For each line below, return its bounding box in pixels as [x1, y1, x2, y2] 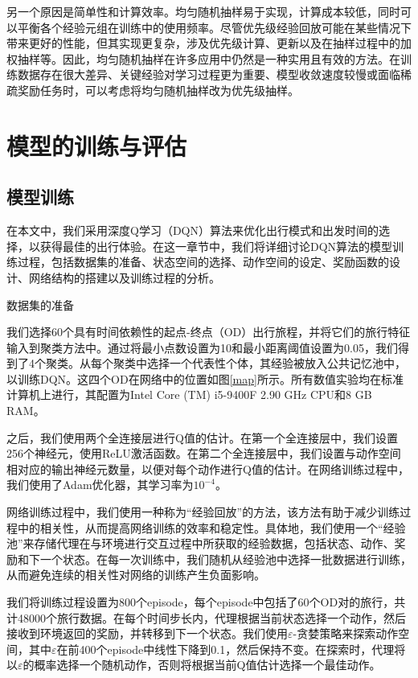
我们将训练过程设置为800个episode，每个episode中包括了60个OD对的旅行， [6, 594, 395, 610]
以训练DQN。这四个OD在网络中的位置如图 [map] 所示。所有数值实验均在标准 [6, 370, 404, 387]
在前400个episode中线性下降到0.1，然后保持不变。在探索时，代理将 [56, 640, 406, 657]
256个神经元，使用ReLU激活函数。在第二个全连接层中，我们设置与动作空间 [6, 445, 401, 462]
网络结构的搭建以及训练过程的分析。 [28, 269, 220, 286]
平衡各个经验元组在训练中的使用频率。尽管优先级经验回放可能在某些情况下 [17, 18, 412, 35]
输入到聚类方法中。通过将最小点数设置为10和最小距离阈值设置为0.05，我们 [6, 339, 398, 355]
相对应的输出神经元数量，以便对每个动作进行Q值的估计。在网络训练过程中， [6, 460, 409, 477]
